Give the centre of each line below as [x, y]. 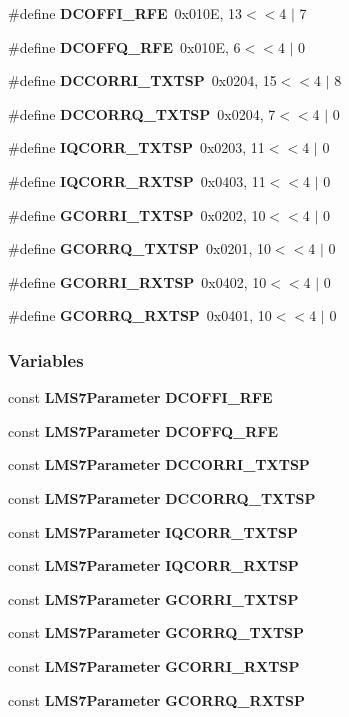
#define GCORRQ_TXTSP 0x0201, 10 [139, 248]
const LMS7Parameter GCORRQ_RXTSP [156, 699]
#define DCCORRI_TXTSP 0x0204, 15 [142, 80]
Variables [46, 359]
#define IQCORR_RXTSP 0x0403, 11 [137, 180]
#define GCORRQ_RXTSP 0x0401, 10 [140, 315]
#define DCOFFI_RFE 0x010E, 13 [125, 13]
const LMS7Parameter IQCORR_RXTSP [153, 565]
